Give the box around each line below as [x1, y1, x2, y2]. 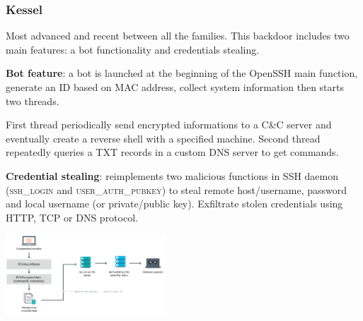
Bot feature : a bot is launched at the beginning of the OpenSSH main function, [6, 66, 358, 80]
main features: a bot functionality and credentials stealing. [6, 42, 260, 56]
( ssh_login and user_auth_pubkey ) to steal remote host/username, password [6, 182, 347, 197]
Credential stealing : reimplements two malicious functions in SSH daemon [6, 168, 339, 183]
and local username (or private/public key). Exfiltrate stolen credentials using [6, 196, 343, 211]
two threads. [6, 93, 59, 108]
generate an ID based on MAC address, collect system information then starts [6, 80, 345, 94]
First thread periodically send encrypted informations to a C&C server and [6, 117, 332, 132]
